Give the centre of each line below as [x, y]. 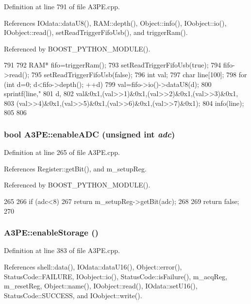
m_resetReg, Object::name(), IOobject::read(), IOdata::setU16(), [101, 286]
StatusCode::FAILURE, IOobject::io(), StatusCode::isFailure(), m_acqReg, [116, 276]
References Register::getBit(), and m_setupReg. [75, 168]
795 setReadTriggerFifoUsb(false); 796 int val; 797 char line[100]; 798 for [139, 74]
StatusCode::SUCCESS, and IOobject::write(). [73, 295]
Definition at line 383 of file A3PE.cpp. [62, 250]
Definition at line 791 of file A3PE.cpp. [62, 6]
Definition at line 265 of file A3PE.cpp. [62, 152]
